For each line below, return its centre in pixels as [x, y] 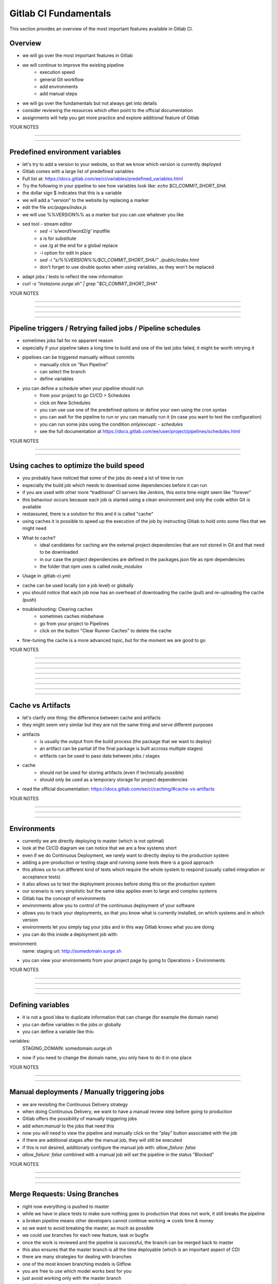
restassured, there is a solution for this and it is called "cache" [88, 514]
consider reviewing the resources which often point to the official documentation [108, 110]
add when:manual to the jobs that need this [68, 1126]
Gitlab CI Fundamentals [60, 13]
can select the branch [63, 371]
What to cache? [39, 538]
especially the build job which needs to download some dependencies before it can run [115, 485]
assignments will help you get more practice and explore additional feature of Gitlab [111, 118]
